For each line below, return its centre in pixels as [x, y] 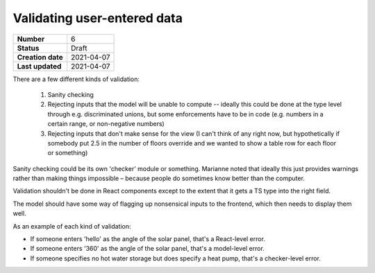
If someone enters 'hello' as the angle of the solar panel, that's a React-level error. [148, 239]
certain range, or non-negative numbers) [106, 124]
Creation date [40, 57]
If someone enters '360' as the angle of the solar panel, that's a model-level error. [148, 249]
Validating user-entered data [98, 18]
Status [28, 48]
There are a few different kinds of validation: [76, 79]
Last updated [39, 66]
